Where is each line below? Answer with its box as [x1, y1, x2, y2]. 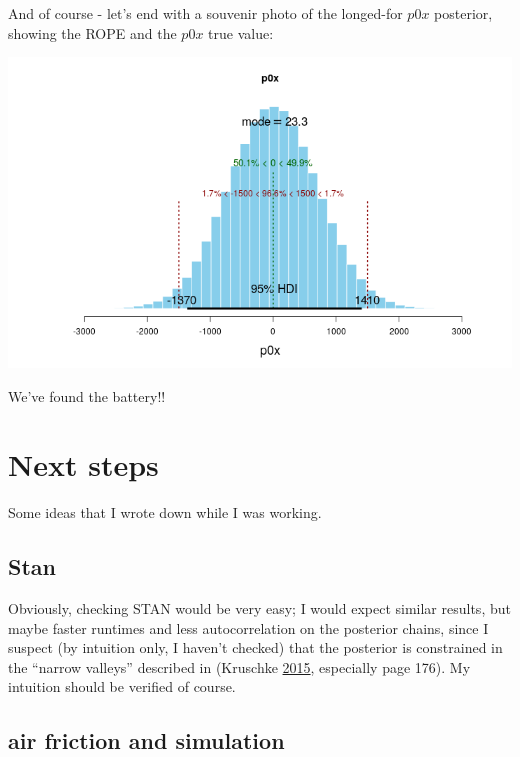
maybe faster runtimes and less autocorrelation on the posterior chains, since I [8, 617, 489, 638]
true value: [208, 22, 274, 43]
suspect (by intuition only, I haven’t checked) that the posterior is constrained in [8, 637, 503, 658]
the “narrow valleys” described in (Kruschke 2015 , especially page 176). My [8, 656, 471, 677]
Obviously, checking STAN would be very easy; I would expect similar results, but [8, 598, 511, 619]
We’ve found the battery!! [8, 385, 166, 406]
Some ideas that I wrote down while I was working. [8, 502, 322, 523]
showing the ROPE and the [8, 22, 177, 43]
